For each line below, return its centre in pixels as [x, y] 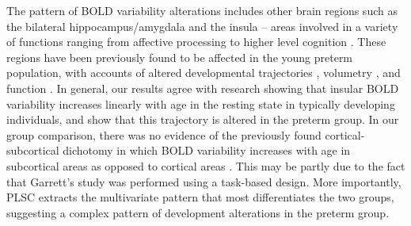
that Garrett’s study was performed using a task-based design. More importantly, [204, 181]
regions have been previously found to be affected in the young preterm [180, 57]
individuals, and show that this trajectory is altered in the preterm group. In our [203, 119]
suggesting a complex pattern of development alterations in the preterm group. [198, 212]
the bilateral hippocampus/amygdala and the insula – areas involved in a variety [202, 26]
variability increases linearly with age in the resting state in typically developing [201, 103]
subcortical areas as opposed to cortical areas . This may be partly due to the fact [206, 165]
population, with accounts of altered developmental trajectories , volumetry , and [204, 73]
